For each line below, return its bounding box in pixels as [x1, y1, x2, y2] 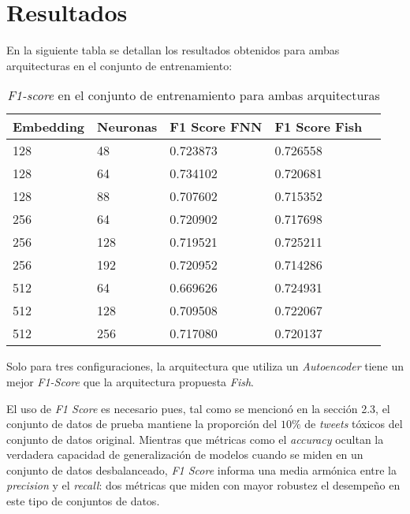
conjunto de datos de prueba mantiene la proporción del [6, 415, 278, 432]
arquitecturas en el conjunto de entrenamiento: [6, 57, 233, 73]
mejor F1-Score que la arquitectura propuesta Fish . [6, 373, 255, 389]
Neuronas [97, 117, 158, 136]
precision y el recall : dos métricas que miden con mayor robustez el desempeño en [6, 477, 401, 494]
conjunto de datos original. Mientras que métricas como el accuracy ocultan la [6, 430, 384, 447]
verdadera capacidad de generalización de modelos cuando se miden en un [6, 446, 363, 463]
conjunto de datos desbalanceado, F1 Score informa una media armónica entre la [6, 461, 397, 478]
